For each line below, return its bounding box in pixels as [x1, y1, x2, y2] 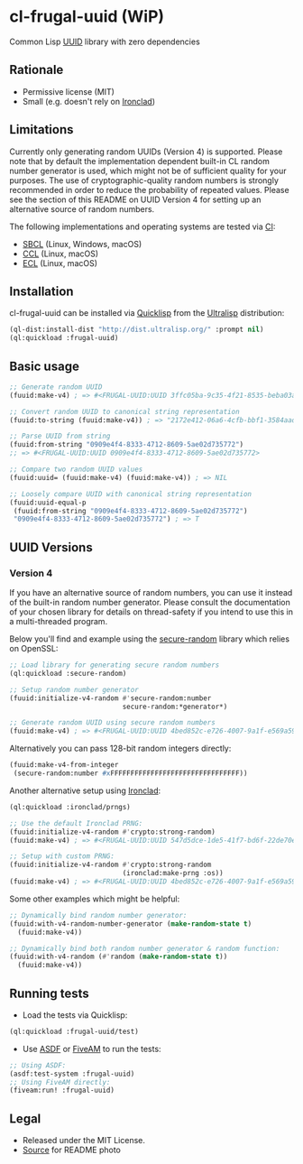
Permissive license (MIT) [22, 86, 115, 97]
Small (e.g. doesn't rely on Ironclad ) [22, 96, 156, 106]
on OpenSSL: [9, 643, 59, 653]
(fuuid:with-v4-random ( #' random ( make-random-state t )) [9, 952, 228, 962]
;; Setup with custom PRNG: [9, 852, 115, 861]
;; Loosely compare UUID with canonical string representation [9, 489, 252, 498]
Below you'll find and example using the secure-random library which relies [9, 633, 290, 644]
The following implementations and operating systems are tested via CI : [9, 221, 276, 232]
